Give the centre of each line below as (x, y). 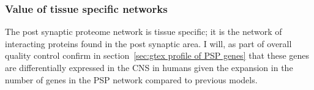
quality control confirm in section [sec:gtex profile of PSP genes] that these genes (157, 55)
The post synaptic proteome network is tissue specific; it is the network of (144, 32)
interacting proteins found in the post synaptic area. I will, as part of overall (148, 43)
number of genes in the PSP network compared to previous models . (131, 79)
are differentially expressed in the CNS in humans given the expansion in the (149, 67)
